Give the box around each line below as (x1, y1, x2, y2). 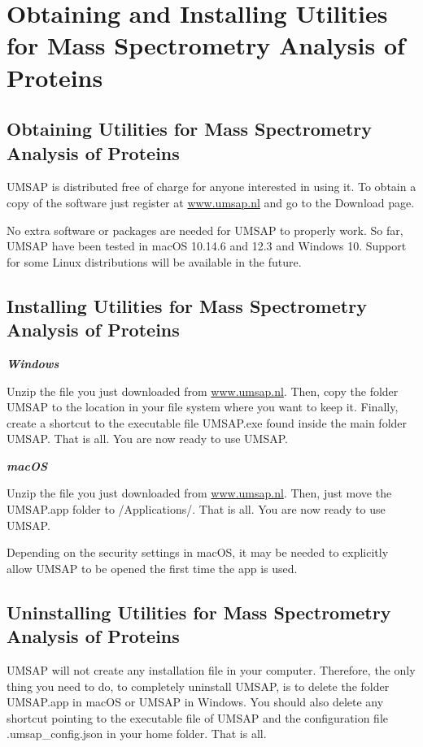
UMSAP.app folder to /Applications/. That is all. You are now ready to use (7, 501, 386, 518)
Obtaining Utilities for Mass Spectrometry (7, 116, 373, 141)
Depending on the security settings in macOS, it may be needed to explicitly (7, 544, 389, 561)
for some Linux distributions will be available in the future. (7, 253, 302, 270)
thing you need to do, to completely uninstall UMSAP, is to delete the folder (7, 677, 390, 694)
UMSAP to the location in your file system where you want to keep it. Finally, (7, 398, 399, 415)
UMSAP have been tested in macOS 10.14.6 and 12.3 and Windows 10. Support (7, 237, 407, 254)
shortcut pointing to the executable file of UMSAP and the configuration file (7, 709, 389, 726)
